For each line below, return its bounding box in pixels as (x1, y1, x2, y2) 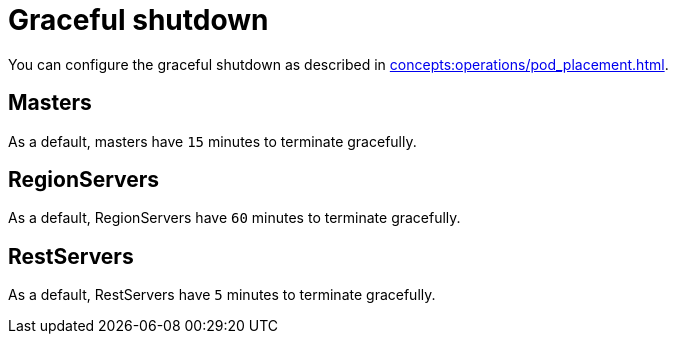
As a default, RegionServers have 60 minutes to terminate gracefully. (8, 209, 461, 227)
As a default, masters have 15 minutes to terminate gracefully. (8, 132, 417, 150)
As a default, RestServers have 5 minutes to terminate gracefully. (8, 286, 436, 304)
